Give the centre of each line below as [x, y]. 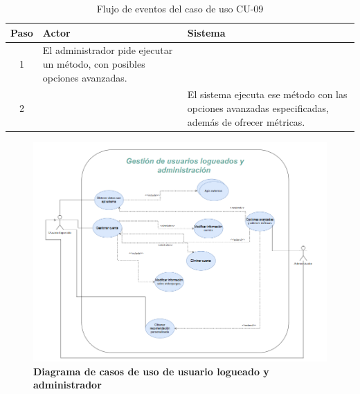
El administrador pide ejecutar [108, 50]
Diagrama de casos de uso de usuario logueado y [151, 371]
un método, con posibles [94, 64]
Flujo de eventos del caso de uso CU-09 [180, 8]
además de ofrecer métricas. [246, 121]
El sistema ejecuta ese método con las [267, 94]
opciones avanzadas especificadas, [258, 108]
